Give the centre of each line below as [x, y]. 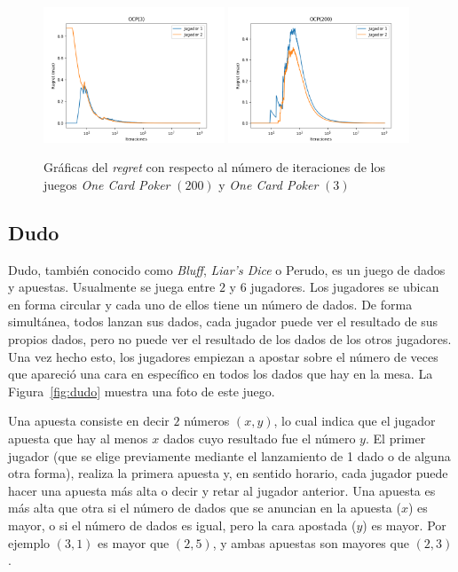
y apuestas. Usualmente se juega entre [112, 287]
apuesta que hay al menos [78, 438]
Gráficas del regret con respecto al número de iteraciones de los [214, 167]
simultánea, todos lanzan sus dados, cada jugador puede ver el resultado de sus [223, 321]
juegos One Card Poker [107, 184]
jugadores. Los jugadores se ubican [345, 287]
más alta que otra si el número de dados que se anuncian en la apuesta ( [205, 508]
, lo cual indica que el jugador [355, 421]
